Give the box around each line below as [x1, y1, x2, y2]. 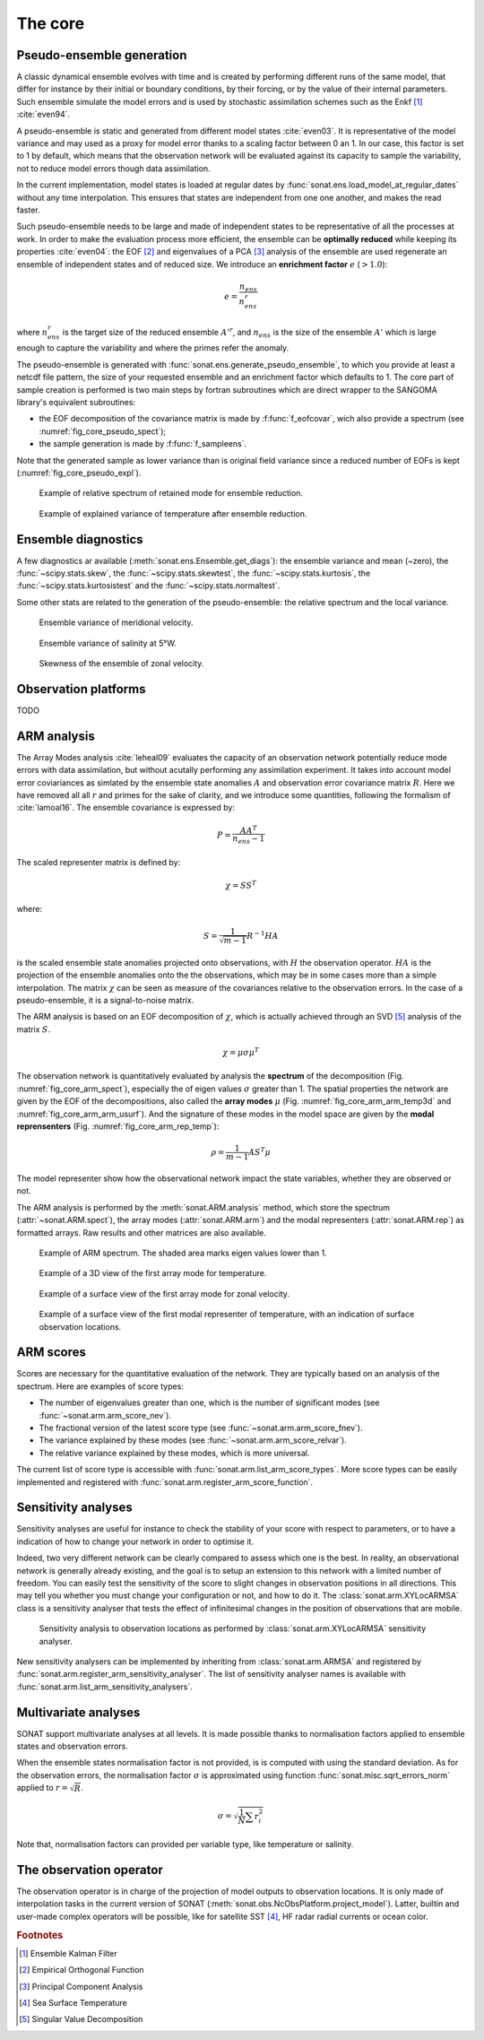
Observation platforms [16, 681, 147, 697]
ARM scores [16, 1345, 87, 1360]
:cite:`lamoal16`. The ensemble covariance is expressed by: [16, 803, 235, 813]
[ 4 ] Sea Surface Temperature [19, 1998, 127, 2008]
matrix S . [16, 1023, 51, 1035]
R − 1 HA [246, 929, 279, 941]
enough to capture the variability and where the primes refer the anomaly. [16, 343, 290, 353]
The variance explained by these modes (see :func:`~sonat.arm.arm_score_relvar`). [39, 1435, 347, 1445]
